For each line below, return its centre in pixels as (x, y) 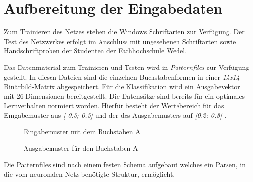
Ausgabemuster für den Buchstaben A (81, 148)
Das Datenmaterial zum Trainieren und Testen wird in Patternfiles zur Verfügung (127, 67)
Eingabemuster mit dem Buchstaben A (82, 131)
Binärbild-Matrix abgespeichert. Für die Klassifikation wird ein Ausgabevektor (122, 86)
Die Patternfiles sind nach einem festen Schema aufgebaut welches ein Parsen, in (125, 164)
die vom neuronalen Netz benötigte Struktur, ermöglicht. (89, 174)
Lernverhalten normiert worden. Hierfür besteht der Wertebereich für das (114, 105)
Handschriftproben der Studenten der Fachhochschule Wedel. (96, 51)
